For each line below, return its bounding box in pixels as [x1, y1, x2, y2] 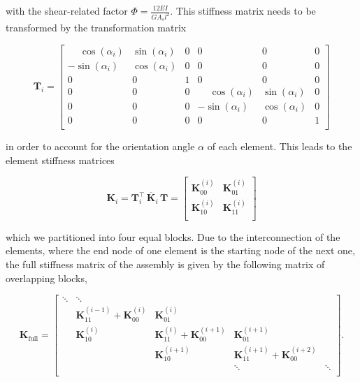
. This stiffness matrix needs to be [170, 3, 316, 17]
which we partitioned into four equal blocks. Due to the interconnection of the [6, 229, 340, 244]
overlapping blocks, [6, 270, 87, 285]
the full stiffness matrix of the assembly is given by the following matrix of [6, 257, 325, 272]
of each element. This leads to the [207, 139, 352, 154]
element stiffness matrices [6, 152, 115, 167]
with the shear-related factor [6, 3, 128, 17]
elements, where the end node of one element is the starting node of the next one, [6, 243, 355, 258]
